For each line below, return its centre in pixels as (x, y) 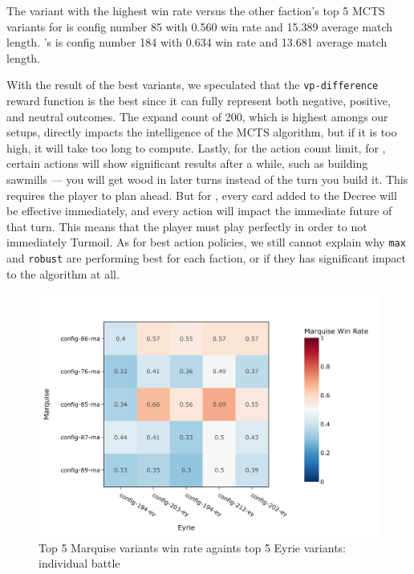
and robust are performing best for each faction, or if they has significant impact (207, 258)
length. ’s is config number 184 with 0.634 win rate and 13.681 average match (197, 42)
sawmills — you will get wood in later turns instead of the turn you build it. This (207, 179)
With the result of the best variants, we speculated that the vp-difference (193, 85)
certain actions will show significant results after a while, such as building (187, 163)
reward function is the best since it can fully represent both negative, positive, (199, 101)
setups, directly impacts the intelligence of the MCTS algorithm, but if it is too (202, 132)
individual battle (79, 563)
